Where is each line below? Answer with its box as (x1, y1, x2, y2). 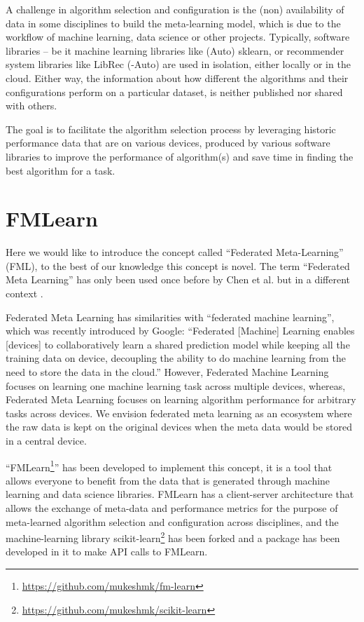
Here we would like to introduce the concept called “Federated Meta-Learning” (6, 245, 344, 259)
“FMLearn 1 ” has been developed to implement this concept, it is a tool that (6, 457, 332, 474)
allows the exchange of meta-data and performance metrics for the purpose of (6, 501, 338, 515)
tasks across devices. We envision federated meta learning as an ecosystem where (6, 405, 352, 420)
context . (6, 286, 43, 301)
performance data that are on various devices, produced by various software (6, 135, 330, 150)
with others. (6, 98, 57, 113)
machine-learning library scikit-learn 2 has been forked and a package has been (6, 529, 340, 545)
